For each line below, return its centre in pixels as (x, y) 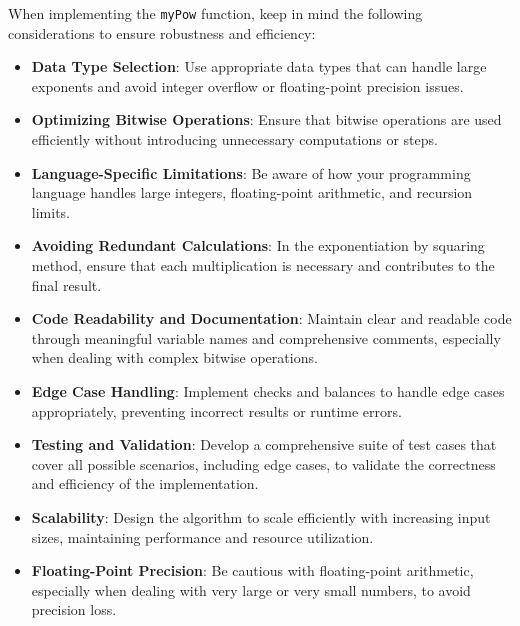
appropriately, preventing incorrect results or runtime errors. (216, 410)
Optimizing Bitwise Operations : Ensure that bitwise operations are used (266, 119)
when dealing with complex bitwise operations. (174, 357)
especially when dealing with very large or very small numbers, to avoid (251, 589)
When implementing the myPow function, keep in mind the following (215, 13)
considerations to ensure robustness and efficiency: (162, 32)
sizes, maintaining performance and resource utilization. (202, 536)
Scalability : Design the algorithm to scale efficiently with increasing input (261, 516)
